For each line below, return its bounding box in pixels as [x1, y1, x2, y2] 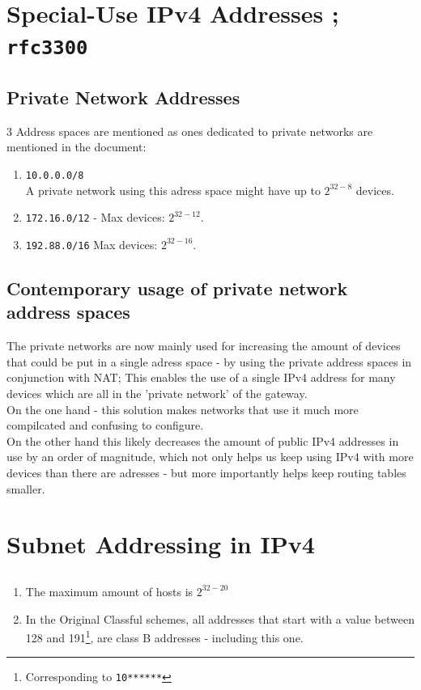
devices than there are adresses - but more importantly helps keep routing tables [6, 464, 406, 480]
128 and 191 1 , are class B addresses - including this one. [25, 627, 304, 646]
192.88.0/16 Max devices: [25, 235, 158, 252]
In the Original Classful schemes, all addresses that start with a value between [25, 610, 415, 627]
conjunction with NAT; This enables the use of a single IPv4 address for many [6, 369, 396, 386]
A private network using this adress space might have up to [25, 181, 321, 198]
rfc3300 [6, 36, 88, 60]
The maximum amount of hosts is [25, 582, 193, 599]
